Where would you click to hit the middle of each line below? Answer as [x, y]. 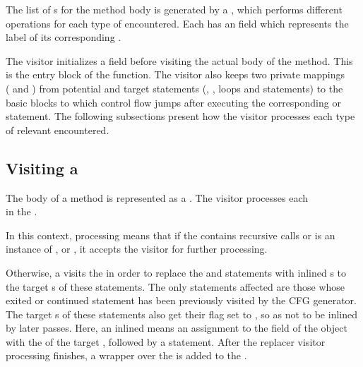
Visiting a [42, 168]
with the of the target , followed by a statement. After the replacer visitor [166, 341]
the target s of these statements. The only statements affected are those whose [175, 286]
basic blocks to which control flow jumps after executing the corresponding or [173, 102]
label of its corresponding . [64, 37]
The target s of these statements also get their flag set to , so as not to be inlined [181, 314]
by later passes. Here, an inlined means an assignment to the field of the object [177, 328]
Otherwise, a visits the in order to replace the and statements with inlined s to [176, 272]
